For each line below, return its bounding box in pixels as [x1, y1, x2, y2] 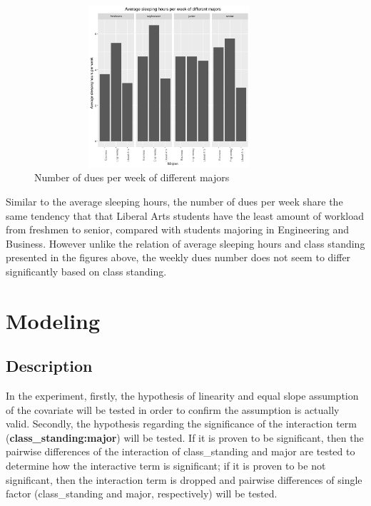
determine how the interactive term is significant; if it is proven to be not [6, 458, 326, 473]
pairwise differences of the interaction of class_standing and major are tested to [6, 444, 355, 459]
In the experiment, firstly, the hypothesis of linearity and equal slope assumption [6, 388, 359, 403]
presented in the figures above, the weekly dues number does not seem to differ [6, 250, 351, 265]
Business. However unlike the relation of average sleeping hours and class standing [6, 236, 365, 251]
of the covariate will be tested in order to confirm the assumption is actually [6, 402, 340, 417]
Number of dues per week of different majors [34, 170, 230, 185]
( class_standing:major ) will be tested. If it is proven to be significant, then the [6, 430, 364, 445]
